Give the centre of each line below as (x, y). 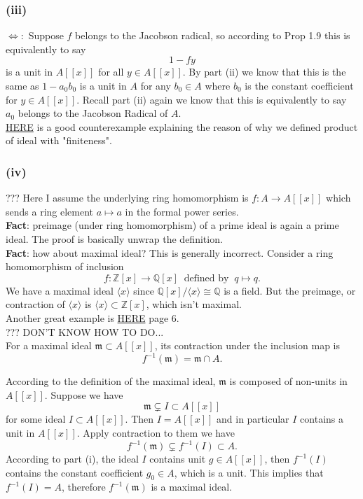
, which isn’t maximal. (194, 304)
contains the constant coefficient (75, 472)
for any (156, 85)
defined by (206, 278)
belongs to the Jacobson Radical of (93, 113)
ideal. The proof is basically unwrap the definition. (114, 238)
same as (22, 85)
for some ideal (36, 419)
